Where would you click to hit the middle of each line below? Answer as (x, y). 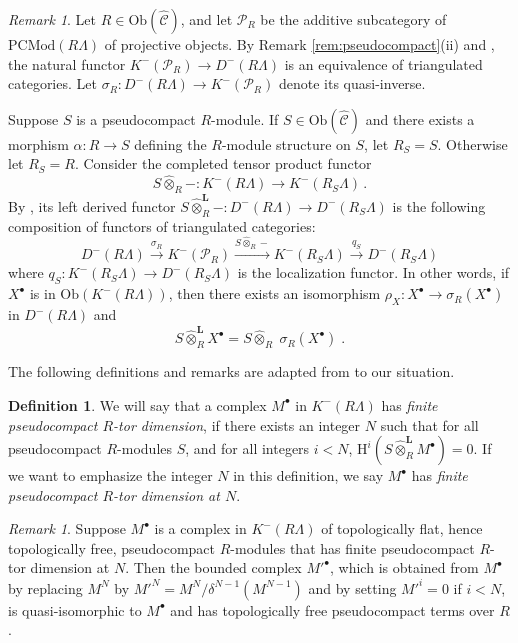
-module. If (245, 118)
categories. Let (52, 83)
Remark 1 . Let (52, 19)
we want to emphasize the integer (110, 475)
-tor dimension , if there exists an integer (237, 424)
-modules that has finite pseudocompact (352, 547)
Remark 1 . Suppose (67, 528)
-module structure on (286, 143)
